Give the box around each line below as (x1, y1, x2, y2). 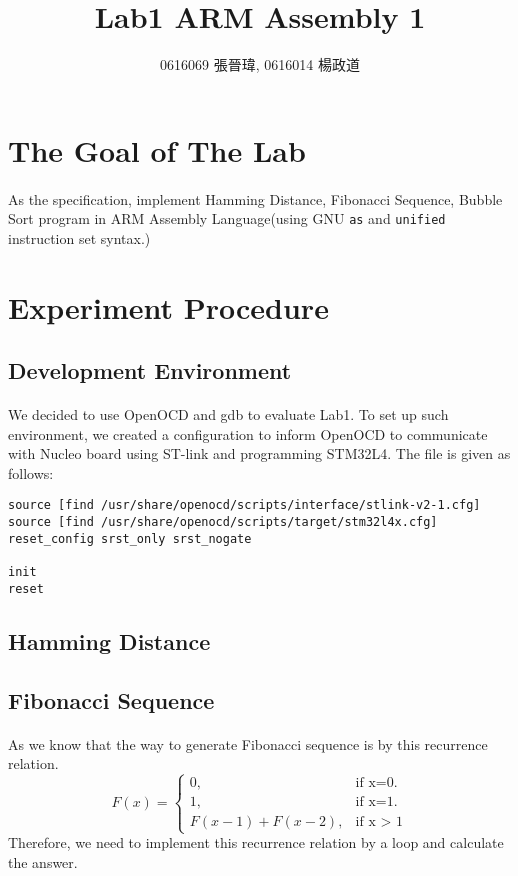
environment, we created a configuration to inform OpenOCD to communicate (8, 423, 488, 444)
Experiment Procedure (8, 286, 329, 327)
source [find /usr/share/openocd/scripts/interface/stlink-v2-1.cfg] (8, 498, 481, 513)
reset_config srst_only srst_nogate (8, 531, 252, 546)
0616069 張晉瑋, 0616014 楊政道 (160, 54, 360, 75)
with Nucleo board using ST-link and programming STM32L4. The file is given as (8, 443, 511, 464)
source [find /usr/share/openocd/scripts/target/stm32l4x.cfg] (8, 515, 438, 530)
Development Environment (8, 355, 292, 386)
